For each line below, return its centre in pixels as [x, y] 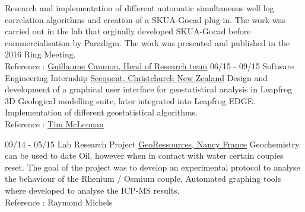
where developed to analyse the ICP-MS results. [92, 190]
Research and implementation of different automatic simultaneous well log [139, 8]
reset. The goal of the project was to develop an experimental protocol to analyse [152, 167]
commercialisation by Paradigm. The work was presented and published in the [147, 42]
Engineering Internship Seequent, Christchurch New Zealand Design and [136, 77]
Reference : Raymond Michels [59, 202]
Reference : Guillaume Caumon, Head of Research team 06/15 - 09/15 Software [150, 65]
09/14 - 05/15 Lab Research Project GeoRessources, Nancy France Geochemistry [152, 144]
